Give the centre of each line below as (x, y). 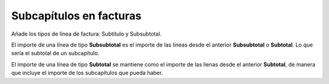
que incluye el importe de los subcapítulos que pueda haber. (87, 73)
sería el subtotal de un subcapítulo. (55, 53)
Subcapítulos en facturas (76, 16)
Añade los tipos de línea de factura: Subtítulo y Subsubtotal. (87, 34)
